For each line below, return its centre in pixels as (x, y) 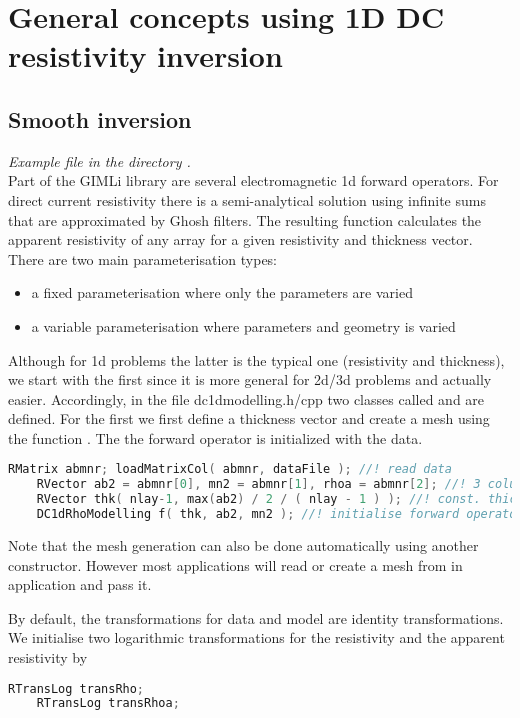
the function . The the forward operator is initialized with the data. (215, 437)
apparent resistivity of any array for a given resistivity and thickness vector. (240, 239)
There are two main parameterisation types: (143, 258)
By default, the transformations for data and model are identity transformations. (256, 617)
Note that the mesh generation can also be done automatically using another (243, 544)
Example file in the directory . (99, 160)
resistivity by (48, 656)
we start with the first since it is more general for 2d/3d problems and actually (250, 379)
